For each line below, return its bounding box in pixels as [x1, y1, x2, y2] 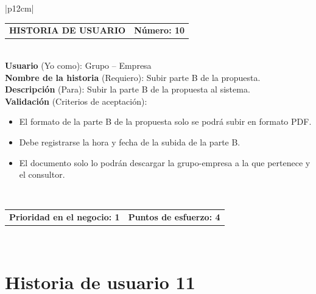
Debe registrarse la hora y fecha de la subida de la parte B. [19, 136, 241, 148]
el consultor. [19, 168, 65, 181]
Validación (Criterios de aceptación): [5, 94, 147, 107]
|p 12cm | [5, 2, 34, 14]
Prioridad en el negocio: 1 [9, 211, 120, 223]
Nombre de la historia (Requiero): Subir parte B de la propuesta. [5, 71, 261, 83]
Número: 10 [134, 24, 185, 37]
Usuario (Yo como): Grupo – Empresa [5, 59, 152, 72]
